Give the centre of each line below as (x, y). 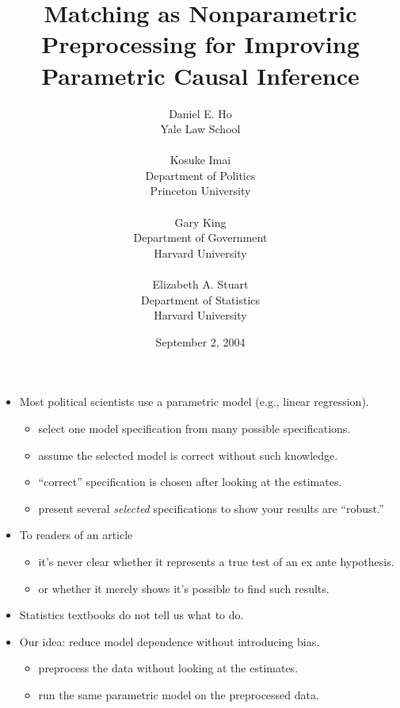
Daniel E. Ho (200, 113)
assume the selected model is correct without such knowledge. (188, 455)
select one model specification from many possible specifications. (194, 428)
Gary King (200, 222)
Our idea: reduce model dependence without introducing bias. (170, 641)
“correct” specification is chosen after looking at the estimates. (190, 482)
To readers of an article (76, 535)
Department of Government (200, 237)
